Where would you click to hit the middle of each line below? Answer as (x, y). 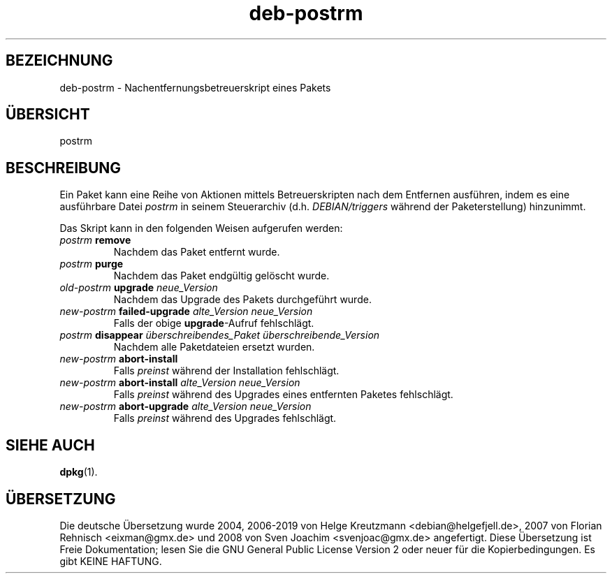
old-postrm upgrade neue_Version (139, 288)
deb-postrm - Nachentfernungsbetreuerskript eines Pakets (195, 87)
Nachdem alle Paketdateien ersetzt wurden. (214, 347)
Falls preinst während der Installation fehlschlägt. (226, 371)
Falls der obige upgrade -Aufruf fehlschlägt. (214, 323)
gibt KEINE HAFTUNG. (111, 561)
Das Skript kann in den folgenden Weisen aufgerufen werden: (201, 228)
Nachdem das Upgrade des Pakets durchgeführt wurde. (242, 300)
